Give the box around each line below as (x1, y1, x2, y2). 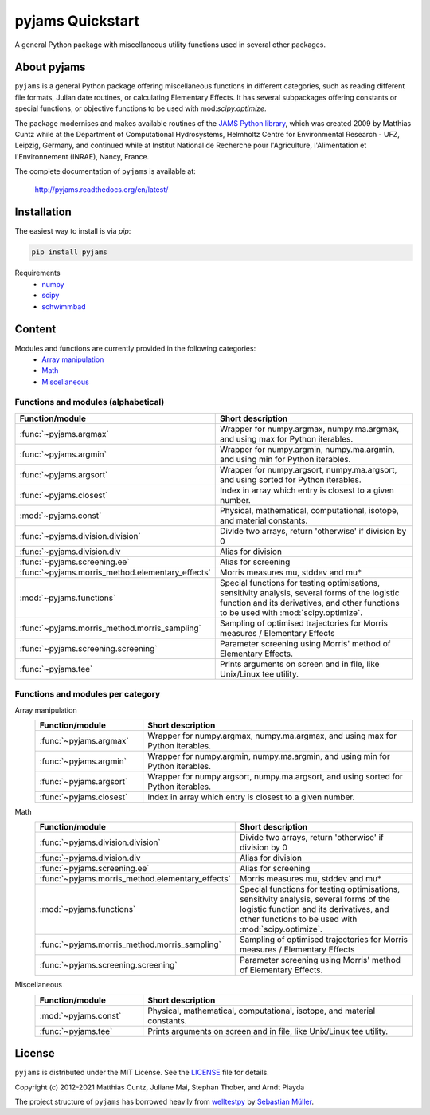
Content (14, 323, 57, 336)
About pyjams (14, 61, 86, 74)
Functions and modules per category (14, 689, 161, 700)
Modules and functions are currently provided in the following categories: (14, 344, 256, 353)
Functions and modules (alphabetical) (14, 397, 165, 408)
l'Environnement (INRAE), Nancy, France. (14, 151, 150, 161)
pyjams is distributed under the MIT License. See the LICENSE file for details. (14, 1068, 270, 1078)
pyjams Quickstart (14, 12, 139, 29)
